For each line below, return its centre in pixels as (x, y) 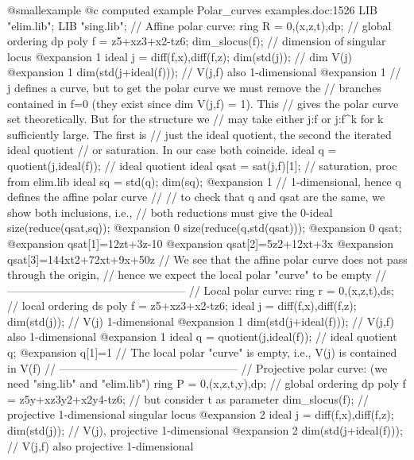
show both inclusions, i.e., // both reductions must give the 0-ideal (170, 212)
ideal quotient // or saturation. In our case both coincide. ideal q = (172, 150)
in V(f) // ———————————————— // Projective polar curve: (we (197, 367)
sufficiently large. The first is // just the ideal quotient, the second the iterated (199, 134)
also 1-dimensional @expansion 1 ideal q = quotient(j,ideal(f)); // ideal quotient (202, 336)
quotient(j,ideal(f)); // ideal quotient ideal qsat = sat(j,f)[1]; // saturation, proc (202, 165)
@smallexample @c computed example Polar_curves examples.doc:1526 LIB (192, 10)
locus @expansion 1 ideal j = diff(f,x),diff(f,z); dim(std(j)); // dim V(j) (180, 56)
